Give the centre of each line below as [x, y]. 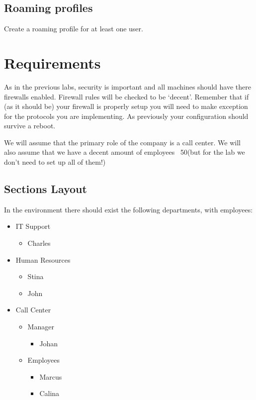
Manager [41, 327]
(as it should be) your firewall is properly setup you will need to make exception [126, 106]
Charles [39, 243]
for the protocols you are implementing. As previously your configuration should [126, 116]
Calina [49, 393]
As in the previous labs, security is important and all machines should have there [128, 86]
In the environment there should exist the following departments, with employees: [128, 209]
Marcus [51, 376]
